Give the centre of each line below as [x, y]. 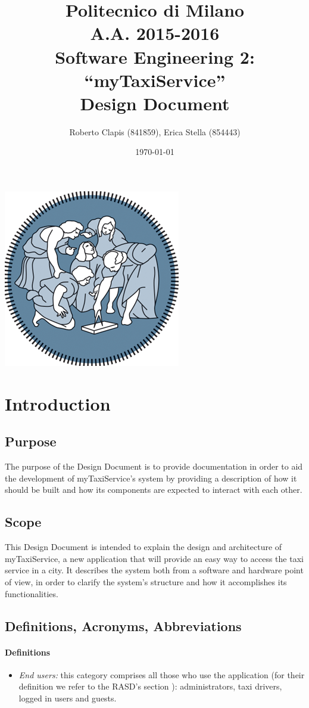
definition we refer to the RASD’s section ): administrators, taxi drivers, [150, 686]
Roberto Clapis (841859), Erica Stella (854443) [155, 131]
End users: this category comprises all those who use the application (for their [162, 674]
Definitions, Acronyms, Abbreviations [123, 625]
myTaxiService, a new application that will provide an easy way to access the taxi [154, 558]
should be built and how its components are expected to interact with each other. [154, 490]
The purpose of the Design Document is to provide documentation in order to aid [154, 466]
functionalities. [32, 593]
